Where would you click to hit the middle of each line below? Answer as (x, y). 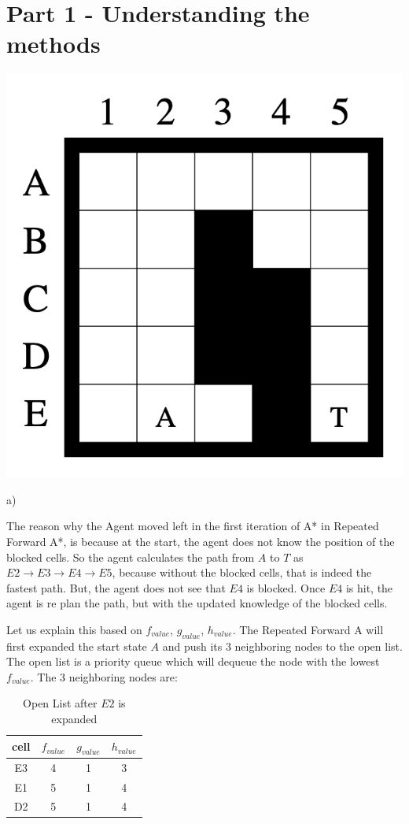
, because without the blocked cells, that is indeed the (242, 572)
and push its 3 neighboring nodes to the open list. (282, 646)
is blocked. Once (286, 587)
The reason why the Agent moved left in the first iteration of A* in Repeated (193, 526)
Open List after (60, 703)
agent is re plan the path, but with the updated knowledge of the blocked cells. (197, 603)
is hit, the (369, 587)
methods (53, 44)
